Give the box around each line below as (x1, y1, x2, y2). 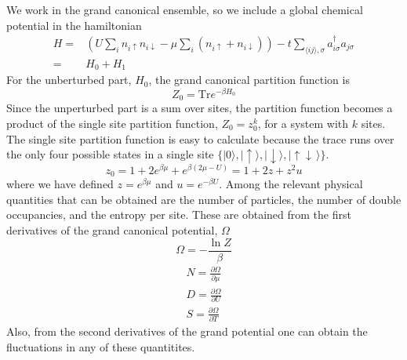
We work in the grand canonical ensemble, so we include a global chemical (6, 2, 363, 17)
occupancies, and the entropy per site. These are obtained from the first (6, 206, 351, 223)
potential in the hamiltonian (6, 16, 142, 33)
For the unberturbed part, (6, 71, 132, 88)
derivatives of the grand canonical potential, (6, 222, 218, 238)
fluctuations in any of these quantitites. (6, 338, 195, 355)
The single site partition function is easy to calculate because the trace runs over (6, 130, 394, 147)
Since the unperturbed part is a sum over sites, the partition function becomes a (6, 100, 393, 116)
